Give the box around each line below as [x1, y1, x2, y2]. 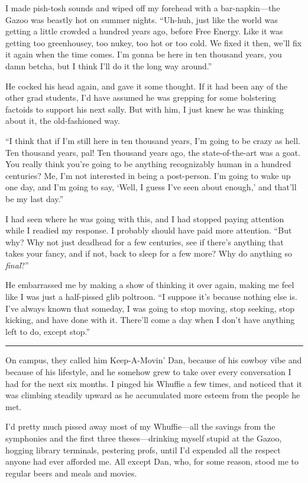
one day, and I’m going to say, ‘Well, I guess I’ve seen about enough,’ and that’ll [5, 181, 297, 193]
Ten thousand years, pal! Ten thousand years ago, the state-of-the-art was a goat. [5, 146, 301, 158]
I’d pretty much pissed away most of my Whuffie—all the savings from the [5, 420, 275, 433]
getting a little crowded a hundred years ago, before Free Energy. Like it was [5, 25, 283, 37]
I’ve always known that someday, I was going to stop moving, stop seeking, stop [5, 302, 294, 314]
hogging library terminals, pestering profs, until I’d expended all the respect [5, 443, 281, 456]
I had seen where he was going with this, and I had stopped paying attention [5, 212, 284, 225]
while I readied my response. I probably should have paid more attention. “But [5, 224, 292, 236]
